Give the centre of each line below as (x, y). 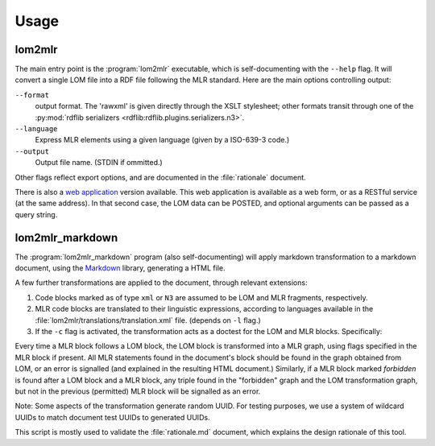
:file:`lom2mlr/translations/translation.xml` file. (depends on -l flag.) (148, 320)
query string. (36, 214)
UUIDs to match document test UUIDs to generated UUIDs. (112, 417)
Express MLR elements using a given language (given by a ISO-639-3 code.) (162, 140)
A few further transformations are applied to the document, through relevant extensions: (161, 283)
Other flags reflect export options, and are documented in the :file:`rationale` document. (160, 177)
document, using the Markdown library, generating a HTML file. (120, 268)
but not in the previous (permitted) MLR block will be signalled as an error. (138, 391)
